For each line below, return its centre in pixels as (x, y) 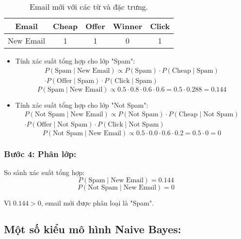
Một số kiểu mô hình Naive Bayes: (93, 229)
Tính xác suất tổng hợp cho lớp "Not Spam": (82, 104)
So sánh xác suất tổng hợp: (44, 172)
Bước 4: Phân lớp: (40, 154)
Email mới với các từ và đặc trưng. (89, 7)
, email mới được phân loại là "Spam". (97, 203)
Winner (128, 26)
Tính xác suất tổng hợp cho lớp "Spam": (75, 61)
